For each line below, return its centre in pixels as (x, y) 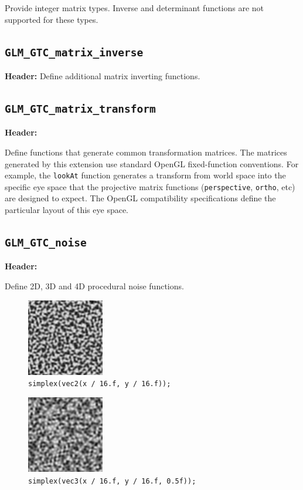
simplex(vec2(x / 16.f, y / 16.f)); (100, 384)
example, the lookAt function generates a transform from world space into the (145, 175)
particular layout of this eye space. (67, 210)
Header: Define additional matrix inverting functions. (103, 75)
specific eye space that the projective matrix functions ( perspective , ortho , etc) (150, 186)
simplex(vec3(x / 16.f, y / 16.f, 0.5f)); (112, 481)
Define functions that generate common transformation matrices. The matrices (146, 152)
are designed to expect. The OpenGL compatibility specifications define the (140, 198)
